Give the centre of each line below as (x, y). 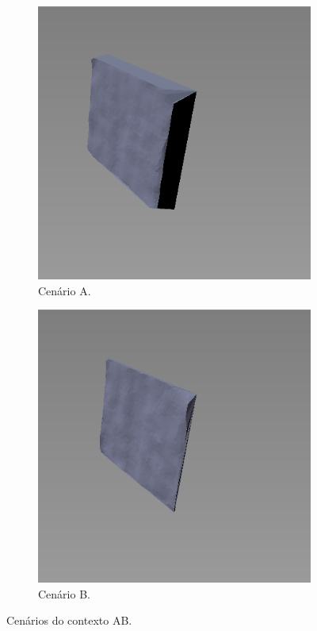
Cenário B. (64, 593)
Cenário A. (65, 290)
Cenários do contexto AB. (69, 620)
